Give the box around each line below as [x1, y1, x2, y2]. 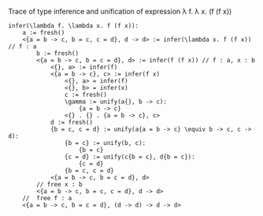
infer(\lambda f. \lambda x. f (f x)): [8, 22, 139, 30]
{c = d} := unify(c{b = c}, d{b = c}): [64, 153, 195, 161]
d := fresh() [50, 118, 93, 126]
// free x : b [36, 181, 83, 188]
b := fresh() [36, 50, 80, 58]
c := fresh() [64, 91, 108, 99]
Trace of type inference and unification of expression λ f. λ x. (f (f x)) [8, 7, 232, 16]
